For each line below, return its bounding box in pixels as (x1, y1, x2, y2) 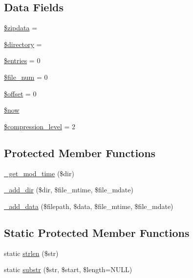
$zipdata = (4, 23, 38, 33)
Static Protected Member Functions (4, 225, 190, 240)
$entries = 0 (4, 55, 41, 66)
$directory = (4, 39, 42, 49)
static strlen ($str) (4, 248, 59, 258)
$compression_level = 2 (4, 121, 76, 131)
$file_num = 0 (4, 71, 48, 82)
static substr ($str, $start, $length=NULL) (4, 264, 132, 275)
